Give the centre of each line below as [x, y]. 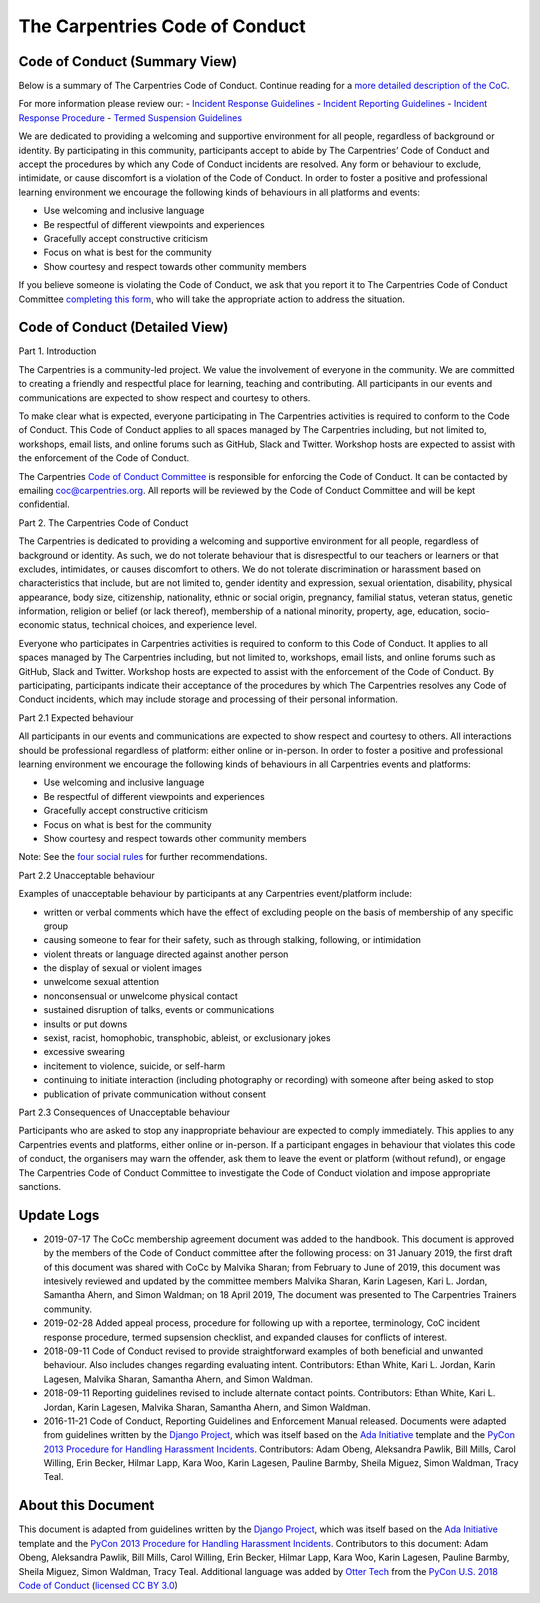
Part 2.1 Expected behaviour [76, 717]
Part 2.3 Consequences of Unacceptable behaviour [124, 1112]
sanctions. [40, 1186]
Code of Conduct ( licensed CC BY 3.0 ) [98, 1585]
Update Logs [59, 1215]
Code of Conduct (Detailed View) [123, 327]
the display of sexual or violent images [122, 968]
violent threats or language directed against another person [166, 954]
